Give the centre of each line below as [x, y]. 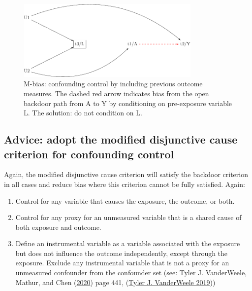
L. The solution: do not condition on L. [83, 113]
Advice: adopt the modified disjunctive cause [121, 139]
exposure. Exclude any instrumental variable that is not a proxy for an [122, 263]
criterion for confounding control [89, 154]
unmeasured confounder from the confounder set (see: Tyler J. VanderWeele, [131, 273]
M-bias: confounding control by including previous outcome [113, 84]
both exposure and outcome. [58, 227]
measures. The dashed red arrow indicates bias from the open [116, 93]
